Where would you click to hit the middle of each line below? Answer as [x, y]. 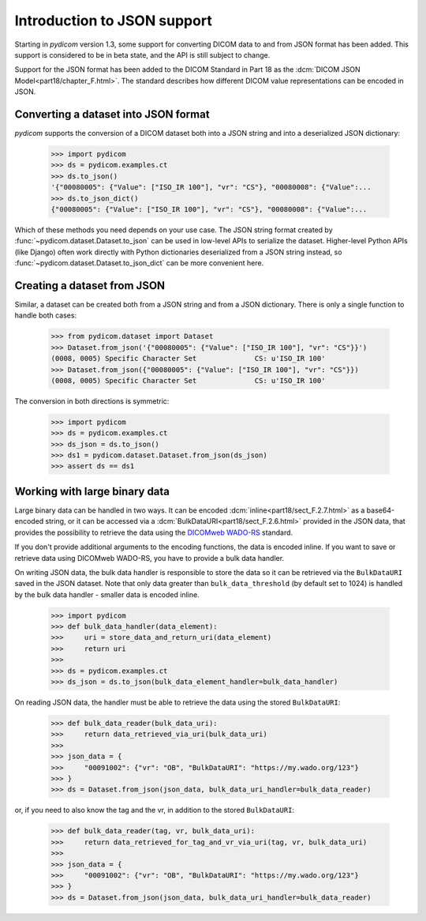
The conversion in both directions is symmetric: [92, 401]
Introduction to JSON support [113, 21]
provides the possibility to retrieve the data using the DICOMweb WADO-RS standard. [154, 532]
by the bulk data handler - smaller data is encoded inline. [107, 594]
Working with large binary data [92, 491]
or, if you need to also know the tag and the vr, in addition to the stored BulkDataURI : [155, 810]
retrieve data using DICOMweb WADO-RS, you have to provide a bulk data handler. [149, 558]
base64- [380, 510]
